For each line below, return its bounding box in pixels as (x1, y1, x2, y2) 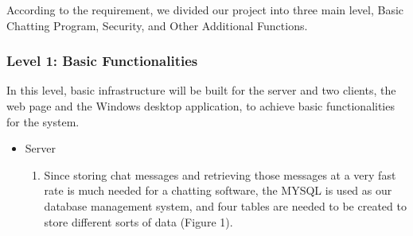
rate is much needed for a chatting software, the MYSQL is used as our (44, 182, 392, 199)
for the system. (6, 113, 80, 130)
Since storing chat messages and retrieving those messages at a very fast (44, 166, 396, 183)
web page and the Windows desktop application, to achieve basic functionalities (6, 98, 395, 114)
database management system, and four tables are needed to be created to (44, 197, 407, 214)
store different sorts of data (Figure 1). (44, 213, 233, 230)
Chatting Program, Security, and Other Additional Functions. (6, 17, 308, 33)
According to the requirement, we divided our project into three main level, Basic (6, 2, 404, 17)
